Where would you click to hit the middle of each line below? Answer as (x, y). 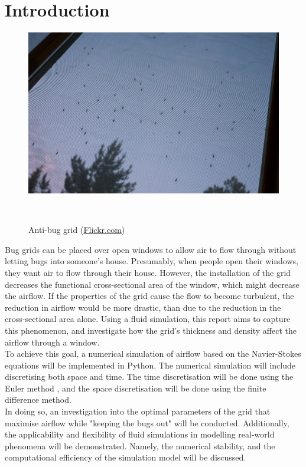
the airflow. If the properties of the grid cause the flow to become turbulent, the (149, 296)
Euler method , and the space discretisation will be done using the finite (136, 388)
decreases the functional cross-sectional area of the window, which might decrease (152, 284)
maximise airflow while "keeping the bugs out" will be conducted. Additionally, (147, 422)
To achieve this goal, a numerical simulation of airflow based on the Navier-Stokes (153, 353)
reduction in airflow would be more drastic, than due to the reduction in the (143, 307)
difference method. (38, 399)
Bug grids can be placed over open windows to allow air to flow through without (151, 249)
